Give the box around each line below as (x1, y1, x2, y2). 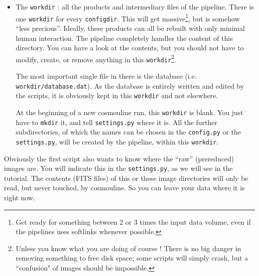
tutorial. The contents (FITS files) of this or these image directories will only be (4, 172, 249, 183)
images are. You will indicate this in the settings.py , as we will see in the (4, 163, 233, 173)
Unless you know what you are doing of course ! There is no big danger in (15, 243, 242, 253)
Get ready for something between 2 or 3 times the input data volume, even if (15, 216, 251, 227)
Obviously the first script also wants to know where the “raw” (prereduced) (4, 153, 234, 163)
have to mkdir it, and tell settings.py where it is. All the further (15, 117, 218, 127)
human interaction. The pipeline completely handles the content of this (15, 32, 233, 43)
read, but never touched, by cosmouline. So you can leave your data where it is (4, 182, 245, 193)
